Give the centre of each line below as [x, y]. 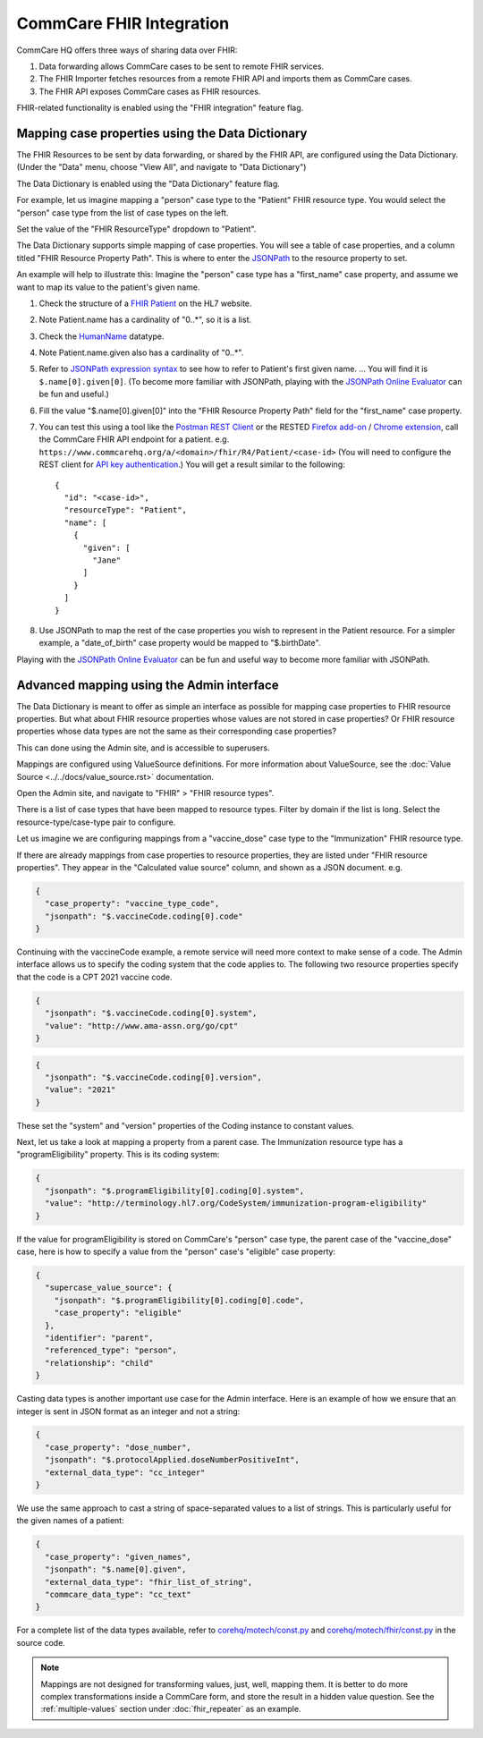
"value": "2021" [80, 1090]
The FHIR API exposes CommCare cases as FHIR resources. [150, 91]
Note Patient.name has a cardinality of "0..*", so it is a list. [145, 320]
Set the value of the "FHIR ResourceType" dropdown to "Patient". [136, 229]
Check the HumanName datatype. [102, 336]
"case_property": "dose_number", [118, 1447]
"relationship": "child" [99, 1363]
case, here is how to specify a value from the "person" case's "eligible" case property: [176, 1251]
